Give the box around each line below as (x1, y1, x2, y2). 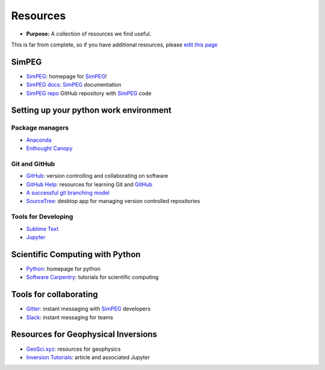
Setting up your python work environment (11, 105, 172, 116)
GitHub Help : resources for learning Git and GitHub (26, 181, 153, 188)
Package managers (11, 124, 69, 132)
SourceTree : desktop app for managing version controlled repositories (26, 198, 200, 205)
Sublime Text (26, 225, 59, 232)
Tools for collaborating (11, 289, 98, 299)
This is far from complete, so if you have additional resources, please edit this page (11, 41, 218, 48)
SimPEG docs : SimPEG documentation (26, 81, 122, 89)
